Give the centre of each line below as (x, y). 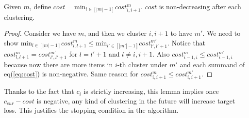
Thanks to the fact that (39, 91)
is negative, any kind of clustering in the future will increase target (136, 100)
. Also (161, 54)
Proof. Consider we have (40, 33)
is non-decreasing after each (200, 6)
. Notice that (186, 42)
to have (182, 33)
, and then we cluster (115, 33)
